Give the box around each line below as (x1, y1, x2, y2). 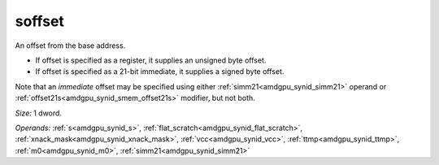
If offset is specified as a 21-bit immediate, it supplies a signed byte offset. (35, 67, 285, 76)
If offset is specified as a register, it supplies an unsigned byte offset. (35, 55, 267, 65)
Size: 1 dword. (15, 108, 63, 118)
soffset (15, 12, 65, 30)
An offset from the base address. (15, 41, 126, 50)
